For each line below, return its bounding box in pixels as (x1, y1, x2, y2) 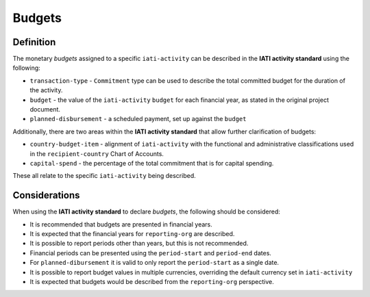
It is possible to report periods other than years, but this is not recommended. (29, 240, 249, 248)
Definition (12, 36, 56, 48)
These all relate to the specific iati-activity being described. (12, 172, 196, 180)
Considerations (12, 190, 80, 201)
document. (29, 105, 61, 114)
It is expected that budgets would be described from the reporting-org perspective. (29, 278, 274, 285)
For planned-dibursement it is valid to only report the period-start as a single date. (29, 259, 280, 267)
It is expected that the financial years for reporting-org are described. (29, 230, 235, 238)
